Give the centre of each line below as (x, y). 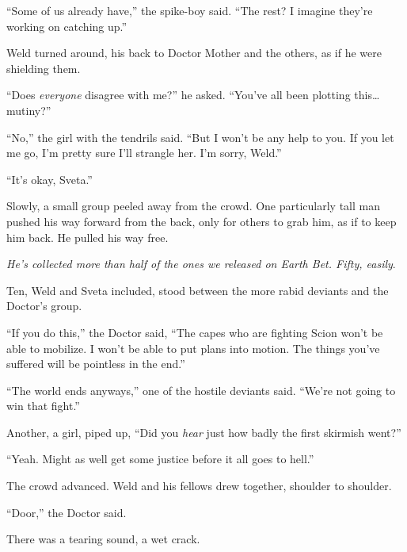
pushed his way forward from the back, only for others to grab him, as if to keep (202, 221)
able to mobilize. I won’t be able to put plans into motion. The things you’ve (193, 348)
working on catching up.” (67, 26)
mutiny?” (29, 110)
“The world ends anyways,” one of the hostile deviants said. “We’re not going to (201, 390)
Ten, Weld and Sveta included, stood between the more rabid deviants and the (198, 290)
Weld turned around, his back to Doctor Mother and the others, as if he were (194, 53)
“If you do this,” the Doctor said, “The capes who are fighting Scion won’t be (195, 332)
